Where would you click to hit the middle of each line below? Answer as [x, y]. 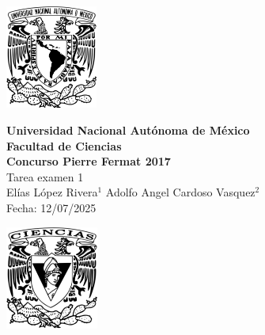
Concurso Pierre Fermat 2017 [89, 161]
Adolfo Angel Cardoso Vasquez [180, 192]
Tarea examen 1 [45, 176]
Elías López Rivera [52, 192]
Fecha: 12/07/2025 [51, 208]
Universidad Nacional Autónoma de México [128, 130]
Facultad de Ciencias [64, 145]
